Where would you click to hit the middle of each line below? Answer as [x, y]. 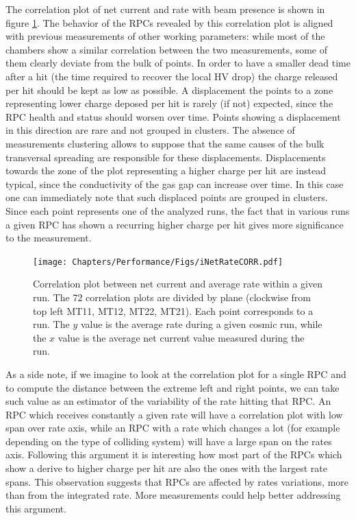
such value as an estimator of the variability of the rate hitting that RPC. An [168, 401]
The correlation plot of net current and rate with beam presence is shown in [165, 9]
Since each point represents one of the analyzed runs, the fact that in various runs [178, 210]
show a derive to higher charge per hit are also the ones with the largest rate [166, 468]
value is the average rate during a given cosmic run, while [201, 324]
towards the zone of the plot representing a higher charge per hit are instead [166, 170]
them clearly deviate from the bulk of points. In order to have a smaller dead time [178, 63]
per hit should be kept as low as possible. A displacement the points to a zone [169, 90]
